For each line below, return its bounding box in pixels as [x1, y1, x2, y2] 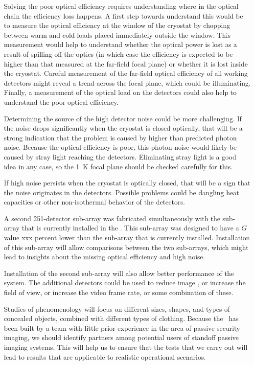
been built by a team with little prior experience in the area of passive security [4, 322, 240, 333]
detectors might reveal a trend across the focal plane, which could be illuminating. [4, 77, 251, 88]
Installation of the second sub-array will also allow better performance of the [4, 268, 234, 278]
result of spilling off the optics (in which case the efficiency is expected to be [4, 48, 233, 59]
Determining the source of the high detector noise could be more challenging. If [4, 113, 242, 123]
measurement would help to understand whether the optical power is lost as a [4, 39, 237, 49]
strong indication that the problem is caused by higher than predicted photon [4, 132, 237, 142]
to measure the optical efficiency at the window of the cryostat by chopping [4, 20, 231, 30]
